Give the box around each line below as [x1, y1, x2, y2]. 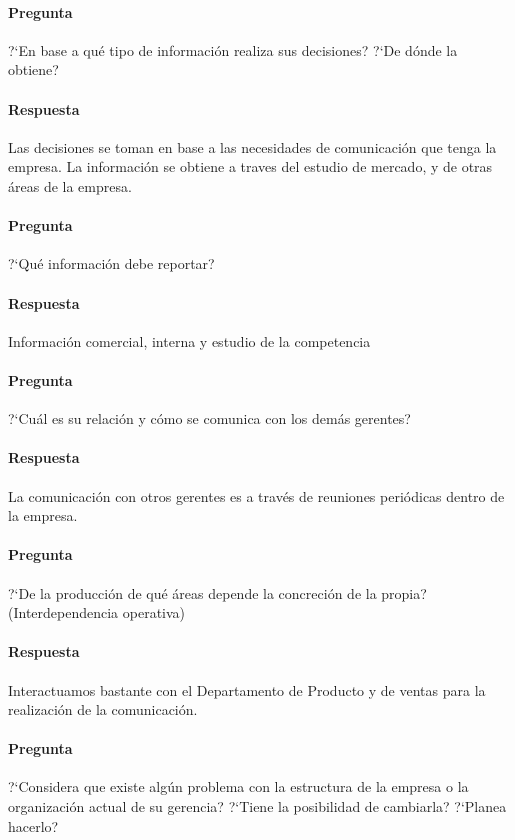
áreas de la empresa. [8, 175, 132, 196]
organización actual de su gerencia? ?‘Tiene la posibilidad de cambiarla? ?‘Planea [8, 796, 507, 817]
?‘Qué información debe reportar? [8, 253, 215, 274]
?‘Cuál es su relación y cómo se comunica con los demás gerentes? [8, 408, 411, 429]
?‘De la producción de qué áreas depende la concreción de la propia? [8, 582, 427, 603]
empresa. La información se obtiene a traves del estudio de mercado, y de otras [8, 156, 493, 177]
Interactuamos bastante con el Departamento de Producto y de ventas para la [8, 679, 486, 700]
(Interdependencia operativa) [8, 602, 186, 623]
